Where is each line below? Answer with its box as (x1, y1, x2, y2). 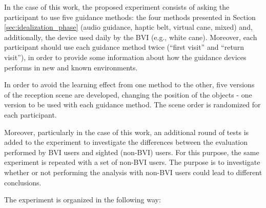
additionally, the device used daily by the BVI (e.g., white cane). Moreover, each (4, 31, 257, 42)
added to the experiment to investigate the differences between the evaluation (4, 137, 248, 147)
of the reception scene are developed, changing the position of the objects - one (4, 89, 252, 100)
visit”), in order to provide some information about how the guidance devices (4, 51, 247, 62)
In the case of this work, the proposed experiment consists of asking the (4, 2, 230, 12)
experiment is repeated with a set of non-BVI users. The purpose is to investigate (4, 157, 260, 167)
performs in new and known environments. (4, 62, 138, 72)
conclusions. (4, 177, 42, 187)
